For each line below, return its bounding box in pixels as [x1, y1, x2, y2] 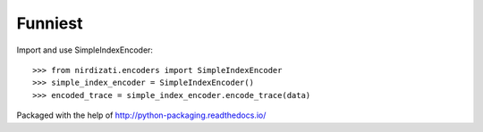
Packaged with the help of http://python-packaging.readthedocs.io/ [16, 110, 267, 120]
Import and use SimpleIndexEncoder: [16, 45, 154, 55]
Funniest [16, 13, 83, 33]
